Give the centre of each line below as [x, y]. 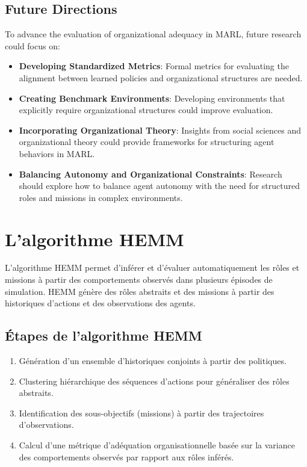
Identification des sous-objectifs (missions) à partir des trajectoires [141, 413]
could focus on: [33, 45]
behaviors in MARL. [57, 153]
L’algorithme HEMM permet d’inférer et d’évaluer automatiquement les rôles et [152, 268]
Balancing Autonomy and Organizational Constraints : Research [150, 174]
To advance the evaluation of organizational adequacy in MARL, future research [153, 34]
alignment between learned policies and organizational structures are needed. [161, 77]
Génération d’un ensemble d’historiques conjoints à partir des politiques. [153, 361]
